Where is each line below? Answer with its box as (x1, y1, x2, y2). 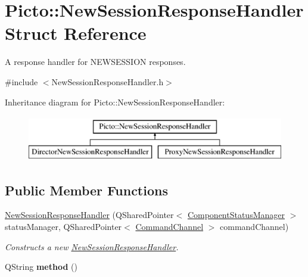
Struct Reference (5, 21, 147, 45)
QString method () (5, 260, 77, 273)
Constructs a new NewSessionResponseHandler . (5, 240, 179, 253)
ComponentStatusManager (187, 208, 285, 221)
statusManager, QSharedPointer (5, 220, 122, 233)
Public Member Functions (5, 180, 168, 199)
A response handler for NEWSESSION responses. (5, 55, 186, 68)
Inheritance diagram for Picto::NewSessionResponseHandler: (5, 95, 225, 108)
